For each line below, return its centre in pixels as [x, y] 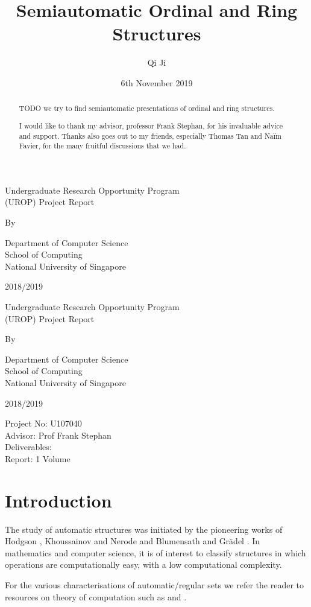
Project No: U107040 [43, 423]
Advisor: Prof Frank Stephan [58, 435]
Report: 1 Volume [38, 458]
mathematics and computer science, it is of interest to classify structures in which [155, 552]
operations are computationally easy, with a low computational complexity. [143, 564]
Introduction [58, 500]
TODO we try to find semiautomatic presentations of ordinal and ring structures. [147, 108]
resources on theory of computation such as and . [96, 596]
